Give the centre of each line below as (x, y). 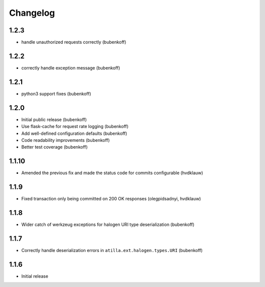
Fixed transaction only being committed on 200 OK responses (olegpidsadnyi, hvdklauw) (111, 199)
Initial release (35, 276)
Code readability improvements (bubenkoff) (66, 140)
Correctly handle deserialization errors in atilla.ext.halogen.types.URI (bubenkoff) (112, 250)
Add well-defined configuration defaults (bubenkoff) (74, 133)
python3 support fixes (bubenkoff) (56, 94)
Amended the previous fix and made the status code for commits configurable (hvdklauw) (112, 173)
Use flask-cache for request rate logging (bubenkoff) (75, 127)
